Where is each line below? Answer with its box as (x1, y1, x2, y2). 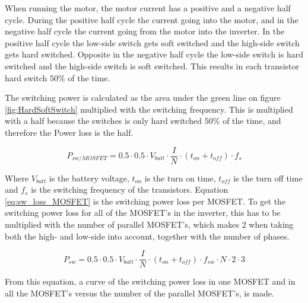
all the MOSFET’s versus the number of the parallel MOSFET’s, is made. (5, 286, 274, 299)
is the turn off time (233, 171, 303, 184)
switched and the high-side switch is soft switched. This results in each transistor (5, 59, 299, 72)
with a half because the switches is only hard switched (5, 114, 202, 127)
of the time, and (223, 114, 281, 127)
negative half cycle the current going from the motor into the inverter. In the (5, 25, 285, 37)
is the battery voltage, (49, 171, 129, 184)
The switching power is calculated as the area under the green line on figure (5, 91, 281, 104)
